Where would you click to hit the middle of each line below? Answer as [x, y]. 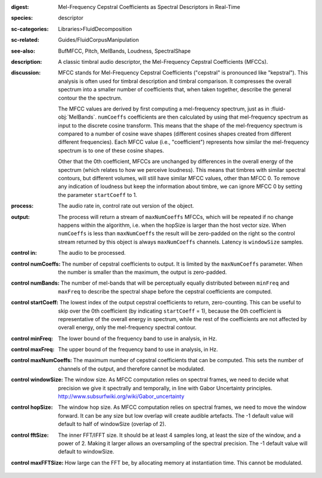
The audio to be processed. [92, 253]
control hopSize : [32, 407]
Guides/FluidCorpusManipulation [99, 40]
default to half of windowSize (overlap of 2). [112, 424]
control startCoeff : [35, 303]
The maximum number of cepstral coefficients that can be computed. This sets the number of [188, 360]
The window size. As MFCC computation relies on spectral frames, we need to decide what [176, 380]
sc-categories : [30, 29]
